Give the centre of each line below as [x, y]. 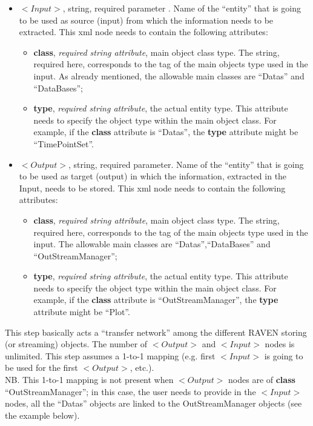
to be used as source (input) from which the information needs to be [146, 20]
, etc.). [142, 368]
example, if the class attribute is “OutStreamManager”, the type [156, 300]
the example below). [42, 415]
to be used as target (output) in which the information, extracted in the [153, 176]
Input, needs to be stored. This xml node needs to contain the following [152, 188]
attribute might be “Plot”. [82, 312]
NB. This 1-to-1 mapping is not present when [89, 380]
